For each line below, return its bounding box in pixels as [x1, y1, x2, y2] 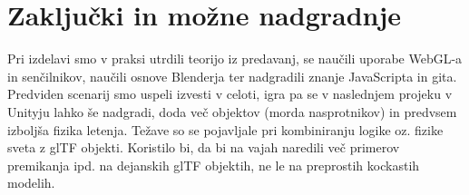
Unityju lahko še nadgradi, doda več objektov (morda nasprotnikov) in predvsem [7, 102, 457, 121]
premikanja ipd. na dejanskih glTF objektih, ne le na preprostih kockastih [7, 155, 420, 174]
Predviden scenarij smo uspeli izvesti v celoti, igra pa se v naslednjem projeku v [7, 84, 453, 103]
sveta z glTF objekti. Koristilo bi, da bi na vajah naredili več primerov [7, 138, 400, 157]
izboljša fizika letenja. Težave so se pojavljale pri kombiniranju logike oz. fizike [7, 120, 444, 139]
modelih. [7, 173, 55, 192]
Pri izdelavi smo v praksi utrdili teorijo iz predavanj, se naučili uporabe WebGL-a [7, 49, 463, 68]
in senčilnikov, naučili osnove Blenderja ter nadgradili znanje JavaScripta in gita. [7, 66, 457, 85]
